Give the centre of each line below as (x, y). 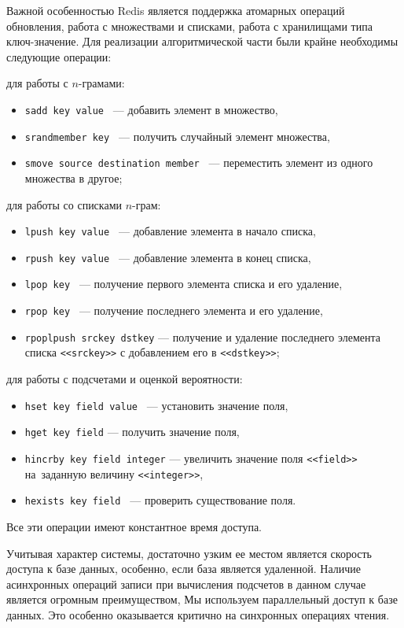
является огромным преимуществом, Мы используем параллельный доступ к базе (202, 599)
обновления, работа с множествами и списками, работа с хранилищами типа (189, 26)
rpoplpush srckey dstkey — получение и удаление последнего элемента (202, 336)
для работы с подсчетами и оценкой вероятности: (125, 379)
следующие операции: (59, 56)
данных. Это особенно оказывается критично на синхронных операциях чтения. (198, 614)
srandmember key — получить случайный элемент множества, (177, 136)
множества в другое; (73, 177)
